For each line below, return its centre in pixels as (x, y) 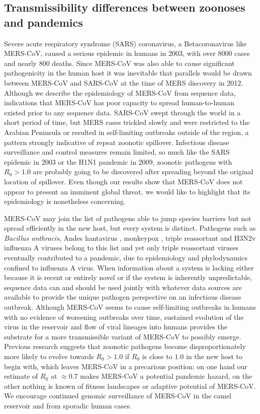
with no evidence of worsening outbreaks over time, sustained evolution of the (124, 317)
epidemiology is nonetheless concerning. (65, 201)
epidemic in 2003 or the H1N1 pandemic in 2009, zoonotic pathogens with (118, 161)
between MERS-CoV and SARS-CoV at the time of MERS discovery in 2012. (124, 82)
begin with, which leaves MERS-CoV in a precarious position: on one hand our (126, 366)
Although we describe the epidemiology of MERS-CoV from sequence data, (120, 92)
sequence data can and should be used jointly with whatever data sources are (123, 287)
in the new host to (214, 356)
